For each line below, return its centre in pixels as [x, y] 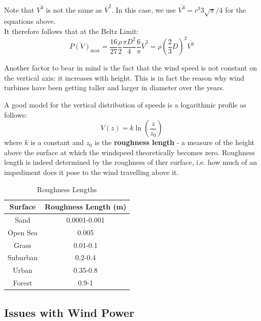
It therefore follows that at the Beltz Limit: [71, 31]
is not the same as [74, 9]
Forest [23, 283]
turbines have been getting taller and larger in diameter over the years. [114, 87]
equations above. [30, 21]
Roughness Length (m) [86, 207]
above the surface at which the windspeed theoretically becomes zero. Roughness [129, 152]
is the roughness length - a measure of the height [174, 142]
